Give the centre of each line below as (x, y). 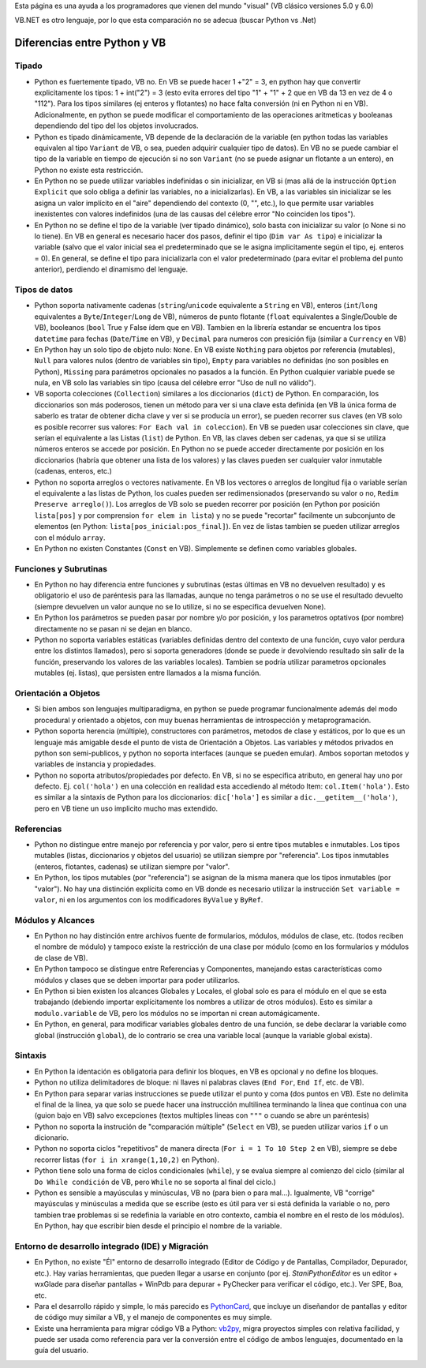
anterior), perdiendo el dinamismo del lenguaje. (111, 269)
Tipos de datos (44, 290)
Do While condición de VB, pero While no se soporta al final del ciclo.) (155, 1182)
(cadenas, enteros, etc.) (73, 471)
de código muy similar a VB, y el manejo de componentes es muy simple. (153, 1317)
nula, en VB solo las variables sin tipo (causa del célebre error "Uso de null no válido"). (175, 383)
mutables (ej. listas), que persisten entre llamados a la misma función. (148, 673)
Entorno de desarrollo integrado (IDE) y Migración (112, 1246)
